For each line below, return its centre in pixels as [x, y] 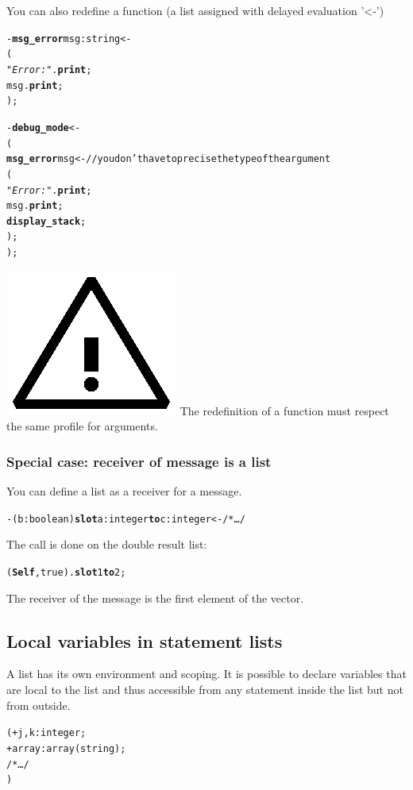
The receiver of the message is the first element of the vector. [155, 597]
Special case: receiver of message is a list [139, 461]
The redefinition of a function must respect [284, 410]
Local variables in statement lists [145, 640]
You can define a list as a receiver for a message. [124, 491]
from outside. [39, 705]
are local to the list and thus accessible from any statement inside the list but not [205, 690]
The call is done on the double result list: [107, 544]
